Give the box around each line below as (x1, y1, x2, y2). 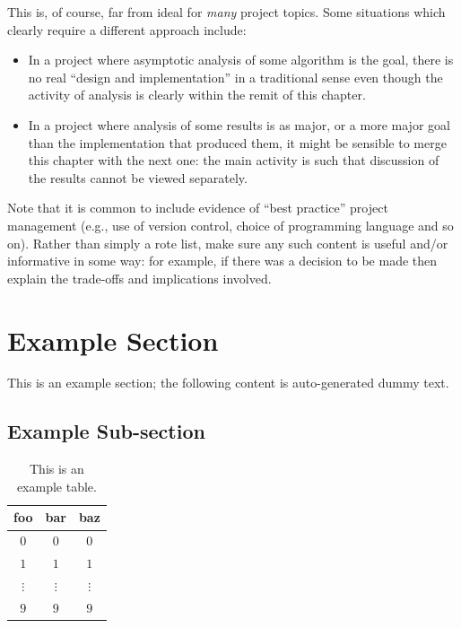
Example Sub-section (7, 417, 205, 445)
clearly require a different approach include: (7, 20, 247, 39)
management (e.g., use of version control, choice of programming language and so (7, 215, 454, 234)
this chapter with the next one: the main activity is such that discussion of (28, 151, 439, 170)
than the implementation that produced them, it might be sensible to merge (28, 133, 447, 152)
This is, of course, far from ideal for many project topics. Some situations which (7, 3, 446, 21)
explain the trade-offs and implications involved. (7, 268, 272, 287)
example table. (16, 476, 97, 495)
